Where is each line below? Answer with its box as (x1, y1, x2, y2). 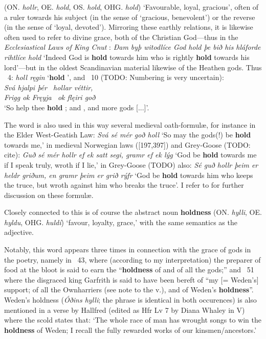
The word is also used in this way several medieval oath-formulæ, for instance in (4, 119, 256, 130)
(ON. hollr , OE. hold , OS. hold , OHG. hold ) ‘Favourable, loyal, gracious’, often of (4, 2, 259, 12)
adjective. (4, 227, 34, 237)
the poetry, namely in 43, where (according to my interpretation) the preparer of (4, 254, 261, 265)
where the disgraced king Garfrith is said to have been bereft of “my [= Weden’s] (4, 274, 259, 285)
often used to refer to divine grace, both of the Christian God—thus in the (4, 31, 238, 42)
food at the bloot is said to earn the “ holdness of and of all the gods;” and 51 (4, 264, 254, 275)
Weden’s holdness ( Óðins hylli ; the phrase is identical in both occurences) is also (4, 294, 257, 305)
